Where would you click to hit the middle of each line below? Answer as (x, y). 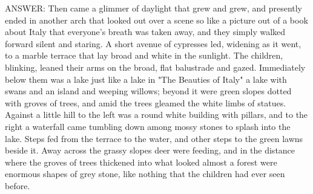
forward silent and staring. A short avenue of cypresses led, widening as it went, (153, 43)
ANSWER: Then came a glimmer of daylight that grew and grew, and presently (154, 8)
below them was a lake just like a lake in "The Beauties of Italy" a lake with (146, 79)
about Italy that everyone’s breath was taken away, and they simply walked (145, 32)
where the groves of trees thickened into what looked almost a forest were (141, 162)
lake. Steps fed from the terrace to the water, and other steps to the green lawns (154, 138)
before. (18, 185)
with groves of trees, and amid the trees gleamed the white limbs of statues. (146, 102)
